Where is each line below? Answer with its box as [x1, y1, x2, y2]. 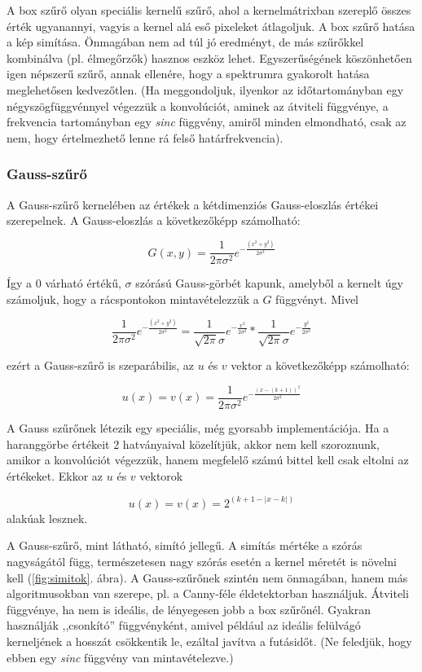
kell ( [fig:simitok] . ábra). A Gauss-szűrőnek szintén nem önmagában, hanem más [7, 569, 408, 586]
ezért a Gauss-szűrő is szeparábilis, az [7, 357, 195, 374]
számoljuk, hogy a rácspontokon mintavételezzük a [7, 290, 259, 307]
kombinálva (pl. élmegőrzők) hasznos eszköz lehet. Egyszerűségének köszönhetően [7, 49, 412, 66]
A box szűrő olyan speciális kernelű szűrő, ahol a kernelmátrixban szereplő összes [7, 2, 411, 18]
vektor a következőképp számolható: [231, 357, 410, 374]
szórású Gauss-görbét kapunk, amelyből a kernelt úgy [135, 275, 403, 292]
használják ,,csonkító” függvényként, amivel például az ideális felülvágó [7, 617, 361, 634]
